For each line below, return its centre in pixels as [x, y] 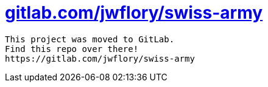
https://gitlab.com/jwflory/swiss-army [100, 58]
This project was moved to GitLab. [90, 39]
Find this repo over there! [72, 49]
